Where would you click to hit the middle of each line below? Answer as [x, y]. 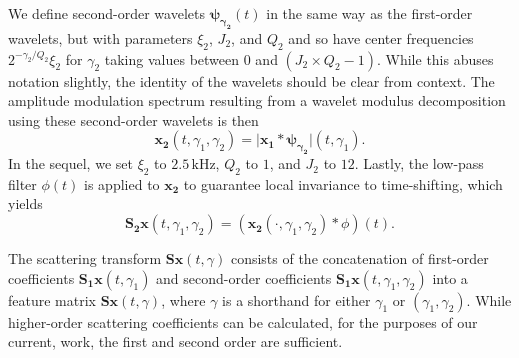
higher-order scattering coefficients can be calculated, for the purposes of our [243, 321]
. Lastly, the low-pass [419, 163]
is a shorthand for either [296, 299]
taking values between [172, 58]
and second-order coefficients [244, 277]
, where [183, 299]
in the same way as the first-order [369, 13]
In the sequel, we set [70, 163]
